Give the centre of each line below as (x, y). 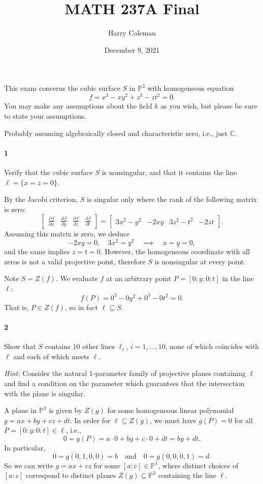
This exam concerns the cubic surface (62, 88)
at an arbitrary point (139, 278)
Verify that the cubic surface (48, 172)
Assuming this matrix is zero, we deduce (67, 234)
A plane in (21, 410)
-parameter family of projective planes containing (169, 373)
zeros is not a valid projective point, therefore (75, 261)
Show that (20, 346)
